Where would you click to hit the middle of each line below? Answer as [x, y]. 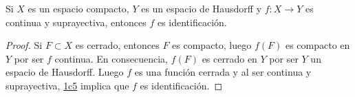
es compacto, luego [212, 45]
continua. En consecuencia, [111, 58]
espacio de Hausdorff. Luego [65, 72]
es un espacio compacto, [78, 8]
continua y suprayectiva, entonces [76, 22]
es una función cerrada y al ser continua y [223, 72]
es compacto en [318, 45]
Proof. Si [24, 45]
